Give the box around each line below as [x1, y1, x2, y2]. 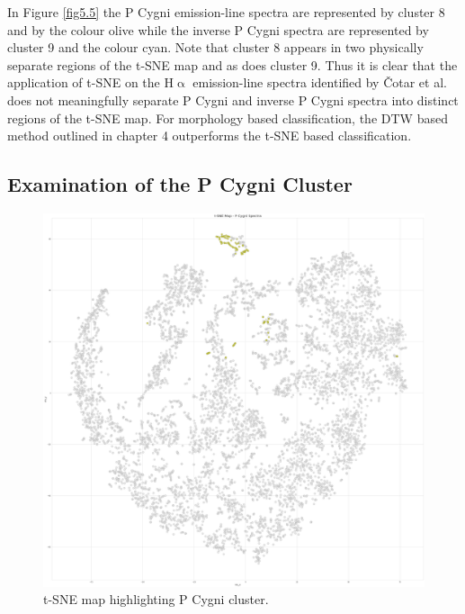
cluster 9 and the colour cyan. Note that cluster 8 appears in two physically [7, 38, 424, 57]
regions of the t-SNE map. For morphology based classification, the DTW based [7, 108, 448, 127]
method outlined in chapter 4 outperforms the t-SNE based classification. [7, 126, 412, 145]
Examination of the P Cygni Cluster [7, 170, 353, 198]
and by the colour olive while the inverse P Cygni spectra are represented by [7, 20, 429, 39]
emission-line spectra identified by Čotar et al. [192, 73, 447, 92]
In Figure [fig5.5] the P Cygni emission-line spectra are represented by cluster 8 [7, 3, 445, 21]
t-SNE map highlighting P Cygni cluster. [43, 590, 269, 609]
